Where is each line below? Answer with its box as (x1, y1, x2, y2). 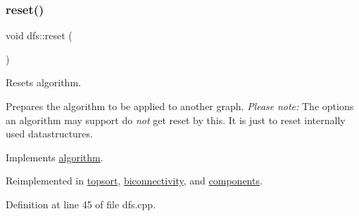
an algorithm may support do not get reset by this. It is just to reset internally (6, 112, 346, 127)
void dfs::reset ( (6, 28, 73, 43)
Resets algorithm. (6, 75, 81, 90)
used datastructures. (6, 126, 93, 141)
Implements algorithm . (6, 149, 103, 164)
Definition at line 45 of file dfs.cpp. (6, 196, 156, 211)
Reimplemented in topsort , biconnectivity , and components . (6, 173, 263, 188)
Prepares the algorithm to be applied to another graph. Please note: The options (6, 99, 354, 113)
